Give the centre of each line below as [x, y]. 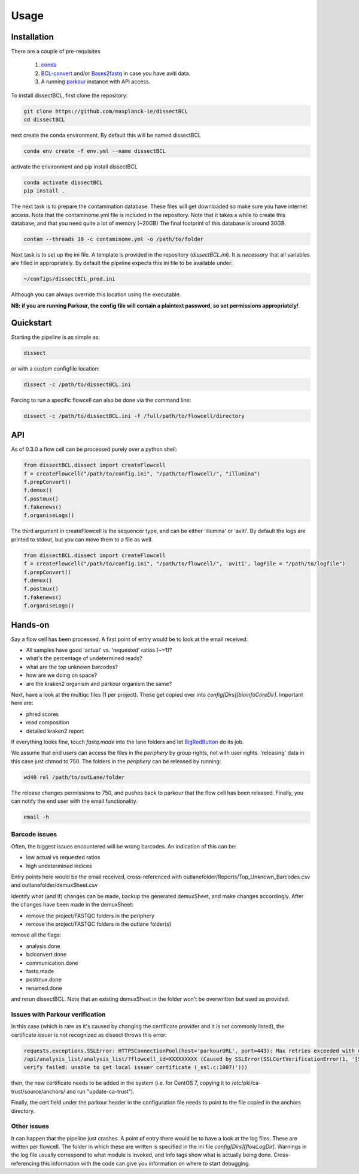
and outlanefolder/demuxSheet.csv [54, 885]
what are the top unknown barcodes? [72, 667]
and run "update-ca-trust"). [100, 1091]
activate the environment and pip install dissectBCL [74, 166]
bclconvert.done [46, 955]
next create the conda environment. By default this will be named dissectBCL [106, 135]
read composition [48, 723]
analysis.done [43, 946]
